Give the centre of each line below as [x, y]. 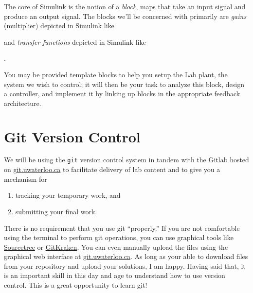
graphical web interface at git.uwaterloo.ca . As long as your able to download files [126, 256]
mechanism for [26, 179]
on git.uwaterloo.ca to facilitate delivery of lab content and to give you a [112, 169]
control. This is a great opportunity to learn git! [76, 285]
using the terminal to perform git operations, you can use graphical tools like [119, 237]
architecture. [23, 103]
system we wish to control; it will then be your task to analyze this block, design [124, 84]
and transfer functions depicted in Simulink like [75, 42]
